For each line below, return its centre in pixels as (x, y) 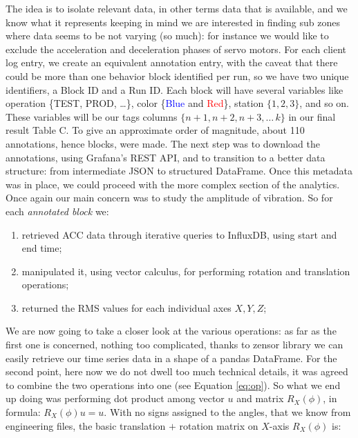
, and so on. (324, 103)
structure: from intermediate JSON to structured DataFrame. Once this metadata (179, 171)
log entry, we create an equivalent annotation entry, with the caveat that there (172, 62)
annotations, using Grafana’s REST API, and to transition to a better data (166, 157)
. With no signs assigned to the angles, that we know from (227, 412)
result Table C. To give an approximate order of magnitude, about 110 (155, 130)
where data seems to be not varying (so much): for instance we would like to (167, 36)
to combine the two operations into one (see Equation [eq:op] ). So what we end (173, 385)
